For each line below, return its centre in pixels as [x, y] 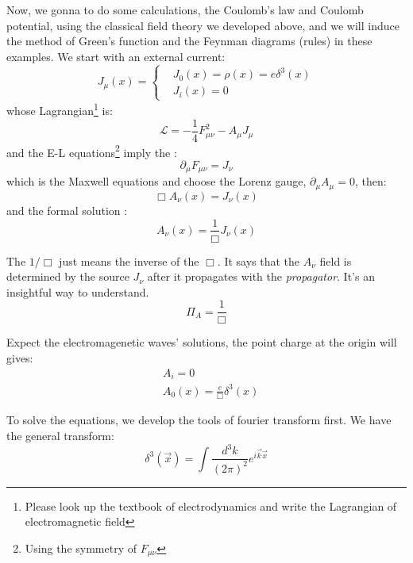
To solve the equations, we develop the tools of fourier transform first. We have [199, 420]
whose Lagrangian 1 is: [60, 109]
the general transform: [60, 436]
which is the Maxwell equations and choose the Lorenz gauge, [156, 181]
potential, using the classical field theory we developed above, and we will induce [203, 25]
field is [336, 260]
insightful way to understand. [78, 291]
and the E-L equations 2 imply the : [92, 151]
